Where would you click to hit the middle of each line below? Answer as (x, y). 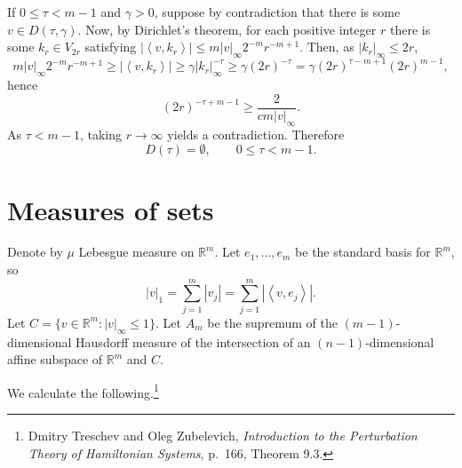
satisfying (111, 47)
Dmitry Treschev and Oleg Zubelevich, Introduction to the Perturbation (223, 435)
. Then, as (327, 47)
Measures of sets (111, 209)
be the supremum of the (272, 322)
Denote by (35, 252)
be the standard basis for (363, 252)
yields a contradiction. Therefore (256, 134)
